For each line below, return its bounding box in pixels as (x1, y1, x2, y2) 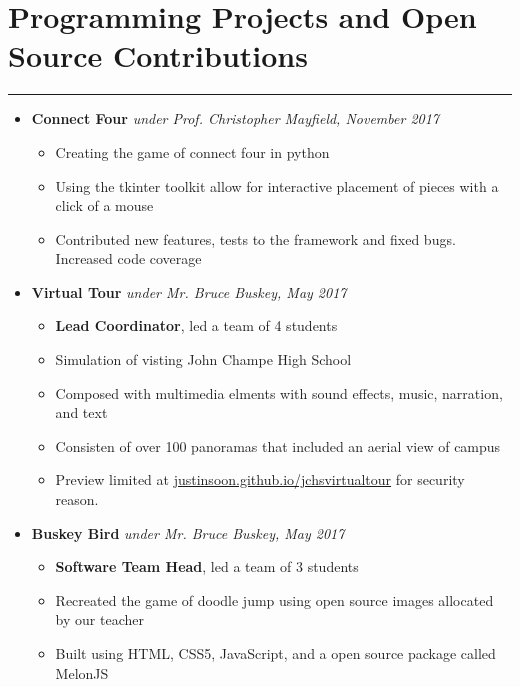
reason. (55, 489, 99, 510)
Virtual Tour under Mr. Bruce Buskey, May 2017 (31, 281, 347, 302)
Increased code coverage (55, 248, 202, 269)
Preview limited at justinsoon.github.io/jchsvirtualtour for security (55, 469, 465, 490)
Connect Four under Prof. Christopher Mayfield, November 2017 (31, 108, 440, 129)
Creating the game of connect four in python (55, 141, 330, 162)
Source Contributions (8, 35, 308, 76)
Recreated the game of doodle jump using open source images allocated (55, 589, 494, 610)
